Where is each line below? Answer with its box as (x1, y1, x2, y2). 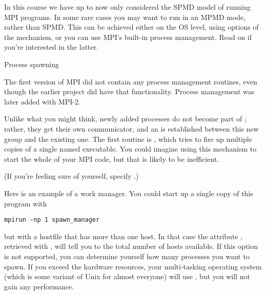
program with (4, 198, 47, 208)
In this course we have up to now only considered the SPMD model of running (4, 2, 251, 12)
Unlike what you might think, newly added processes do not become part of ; (4, 113, 247, 124)
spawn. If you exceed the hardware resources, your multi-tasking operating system (4, 261, 262, 271)
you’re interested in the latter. (4, 41, 99, 52)
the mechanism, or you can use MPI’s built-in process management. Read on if (4, 31, 252, 42)
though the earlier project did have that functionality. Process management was (4, 86, 255, 97)
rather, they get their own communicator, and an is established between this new (4, 123, 259, 134)
